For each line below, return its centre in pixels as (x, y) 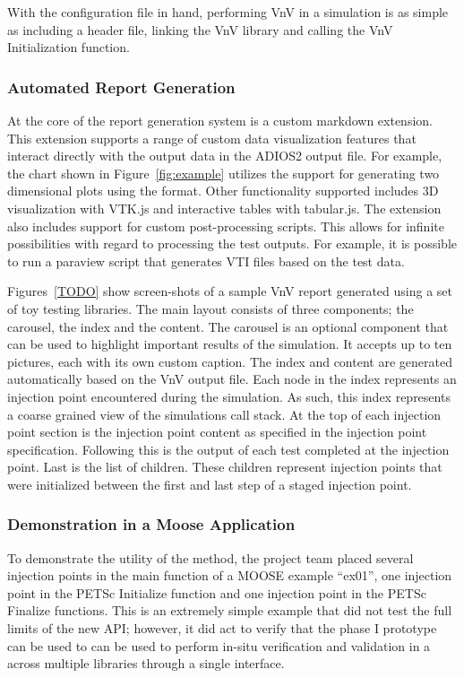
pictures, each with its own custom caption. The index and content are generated (230, 361)
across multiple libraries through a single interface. (146, 663)
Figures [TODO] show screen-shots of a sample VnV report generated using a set (230, 291)
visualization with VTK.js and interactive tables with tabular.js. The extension (224, 208)
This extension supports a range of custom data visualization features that (212, 138)
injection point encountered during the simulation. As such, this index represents (229, 396)
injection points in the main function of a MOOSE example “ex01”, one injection (230, 575)
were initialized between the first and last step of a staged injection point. (210, 484)
